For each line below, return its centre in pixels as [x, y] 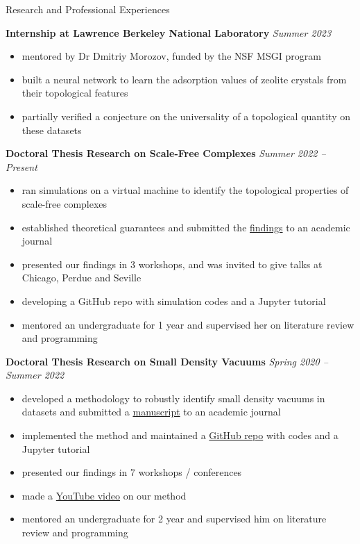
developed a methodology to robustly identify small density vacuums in [173, 398]
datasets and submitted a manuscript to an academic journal [151, 412]
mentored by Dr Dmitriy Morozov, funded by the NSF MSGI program [171, 56]
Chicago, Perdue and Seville [82, 278]
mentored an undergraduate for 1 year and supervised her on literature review [188, 324]
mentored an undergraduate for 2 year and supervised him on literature [174, 519]
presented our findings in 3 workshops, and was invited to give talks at [172, 264]
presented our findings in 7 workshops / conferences [132, 472]
